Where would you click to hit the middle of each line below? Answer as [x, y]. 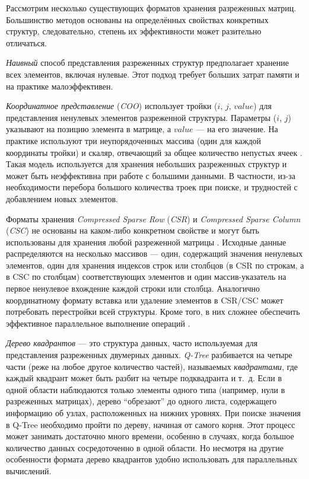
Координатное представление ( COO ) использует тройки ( [112, 106]
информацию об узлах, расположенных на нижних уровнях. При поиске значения [154, 413]
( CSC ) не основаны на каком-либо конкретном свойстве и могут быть [133, 230]
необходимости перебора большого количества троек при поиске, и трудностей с [152, 187]
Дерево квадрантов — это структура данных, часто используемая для [132, 343]
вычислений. [29, 470]
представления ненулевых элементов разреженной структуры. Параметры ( [141, 117]
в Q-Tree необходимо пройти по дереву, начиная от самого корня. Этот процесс [151, 424]
